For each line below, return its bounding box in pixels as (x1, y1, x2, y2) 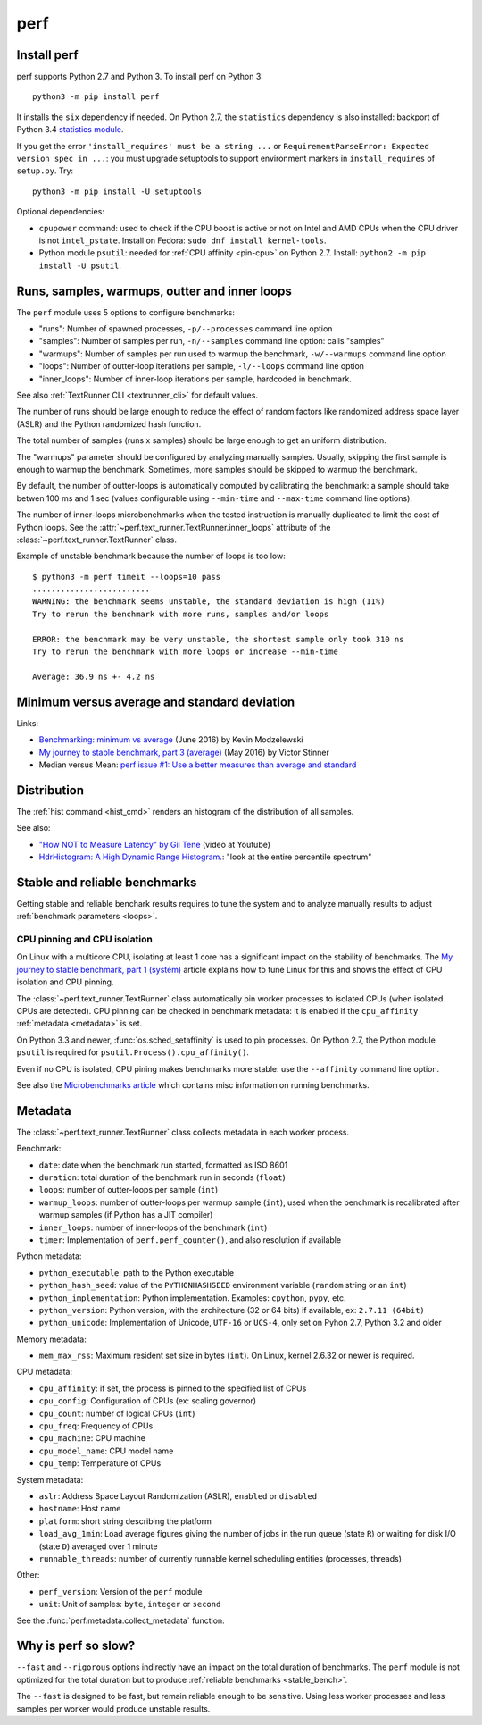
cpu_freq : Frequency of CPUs (38, 1420, 154, 1431)
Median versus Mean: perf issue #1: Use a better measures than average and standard (38, 759, 357, 770)
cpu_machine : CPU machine (38, 1433, 146, 1444)
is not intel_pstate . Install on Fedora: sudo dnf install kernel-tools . (38, 235, 327, 246)
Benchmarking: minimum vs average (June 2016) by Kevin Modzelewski (38, 734, 303, 745)
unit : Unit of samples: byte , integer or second (38, 1599, 221, 1610)
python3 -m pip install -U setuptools (32, 186, 203, 197)
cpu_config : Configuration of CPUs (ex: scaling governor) (38, 1395, 257, 1406)
